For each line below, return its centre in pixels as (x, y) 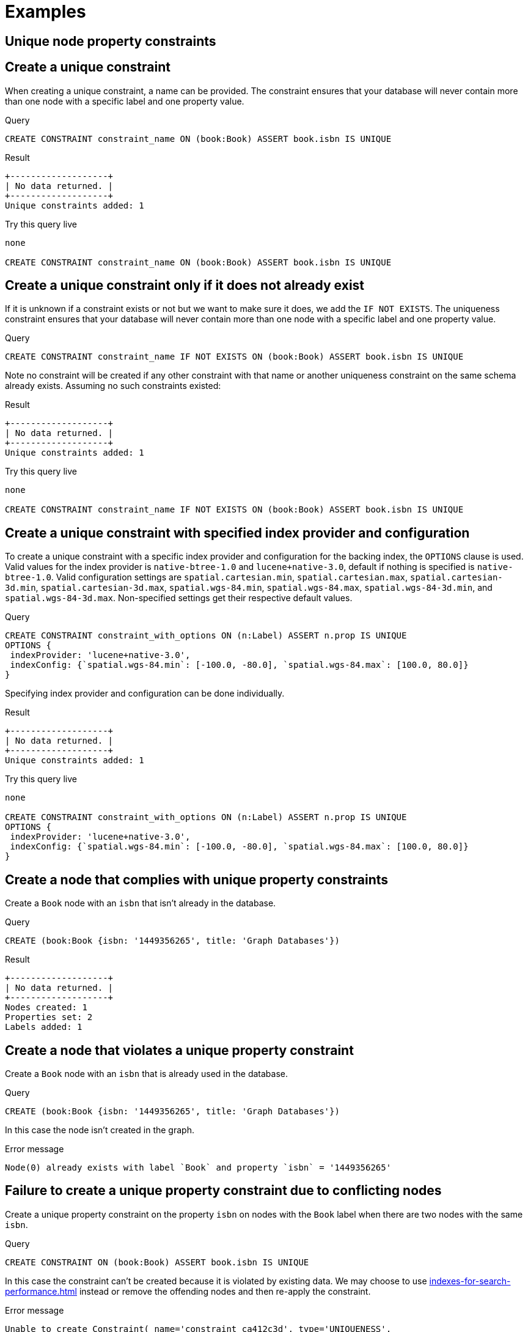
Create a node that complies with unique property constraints (197, 879)
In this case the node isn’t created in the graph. (100, 1130)
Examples (46, 12)
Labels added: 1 (44, 1027)
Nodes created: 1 (46, 1008)
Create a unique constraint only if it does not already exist (185, 286)
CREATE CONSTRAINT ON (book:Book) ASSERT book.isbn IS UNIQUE (157, 1262)
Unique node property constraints (111, 41)
